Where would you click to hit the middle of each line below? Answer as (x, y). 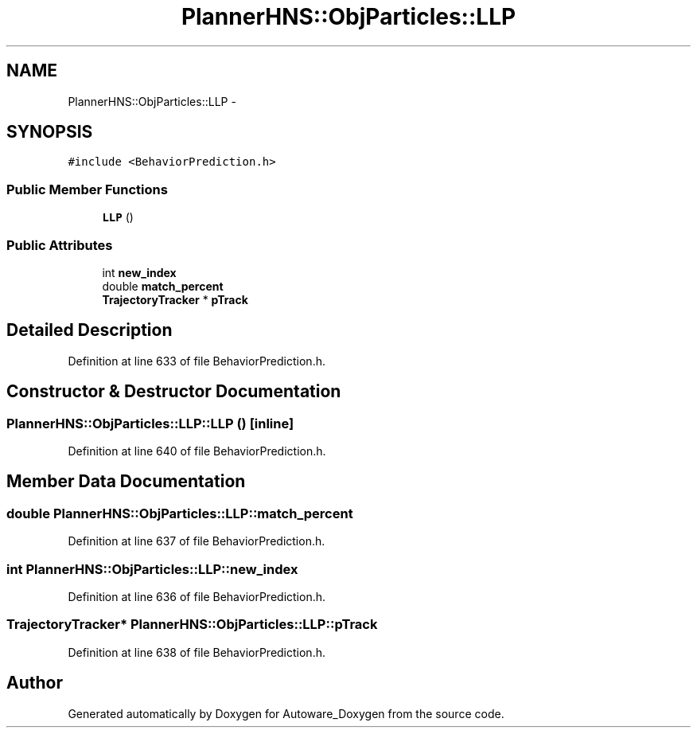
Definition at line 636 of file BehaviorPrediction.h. (197, 596)
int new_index (139, 272)
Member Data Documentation (126, 482)
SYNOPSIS (50, 132)
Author (35, 683)
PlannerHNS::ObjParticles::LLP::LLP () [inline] (150, 423)
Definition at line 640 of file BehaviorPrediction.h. (197, 451)
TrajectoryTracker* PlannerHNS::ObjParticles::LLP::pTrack (192, 625)
